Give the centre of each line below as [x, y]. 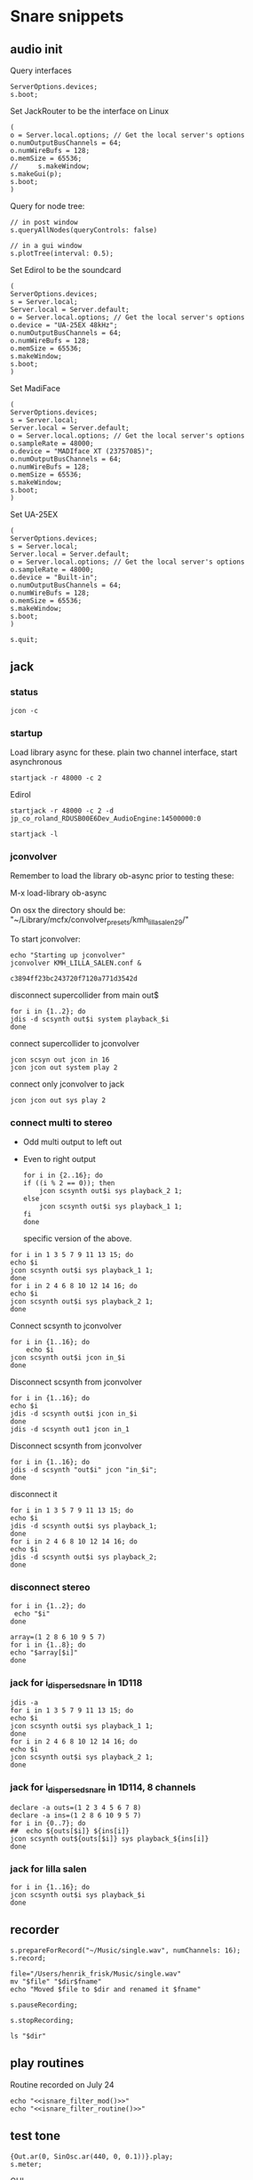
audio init [36, 49]
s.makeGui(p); [36, 174]
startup [27, 733]
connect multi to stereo [61, 1122]
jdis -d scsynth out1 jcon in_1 [70, 1430]
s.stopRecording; [42, 2020]
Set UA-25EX [34, 514]
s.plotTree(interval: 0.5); [62, 253]
